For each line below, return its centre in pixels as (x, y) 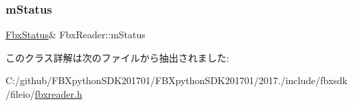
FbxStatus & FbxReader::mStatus (76, 35)
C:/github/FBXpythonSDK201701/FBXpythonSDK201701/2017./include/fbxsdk (176, 80)
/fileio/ (20, 94)
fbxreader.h (58, 94)
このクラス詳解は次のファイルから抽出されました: (117, 57)
